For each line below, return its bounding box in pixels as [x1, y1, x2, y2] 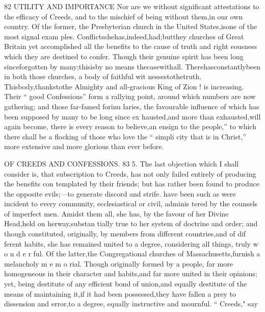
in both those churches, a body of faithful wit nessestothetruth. [4, 71, 202, 82]
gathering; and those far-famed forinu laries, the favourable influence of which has [4, 101, 259, 111]
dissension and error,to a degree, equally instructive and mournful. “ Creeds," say [4, 298, 258, 309]
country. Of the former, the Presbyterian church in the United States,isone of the [4, 21, 257, 32]
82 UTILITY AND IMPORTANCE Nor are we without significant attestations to [4, 1, 259, 11]
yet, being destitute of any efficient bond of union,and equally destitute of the [4, 278, 247, 289]
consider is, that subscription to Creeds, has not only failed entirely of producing [4, 168, 256, 179]
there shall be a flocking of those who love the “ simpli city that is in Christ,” [4, 131, 246, 141]
